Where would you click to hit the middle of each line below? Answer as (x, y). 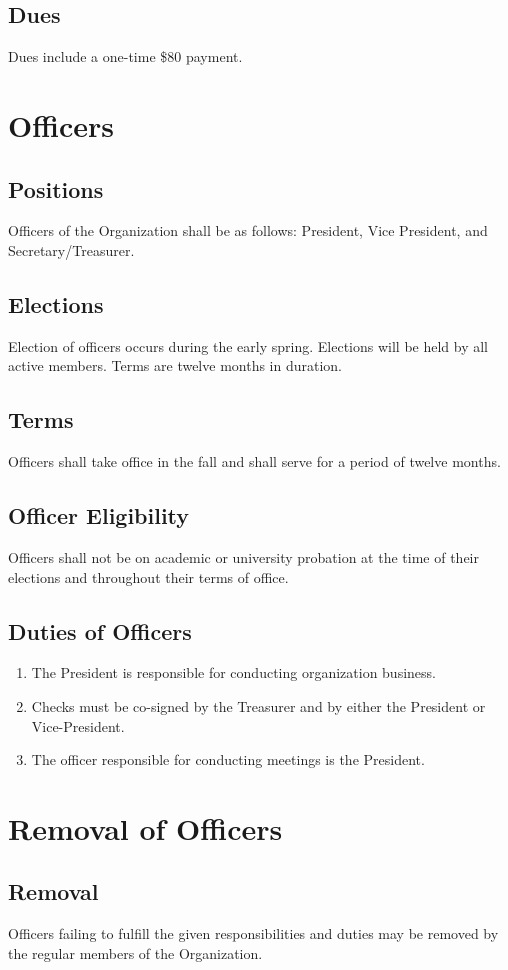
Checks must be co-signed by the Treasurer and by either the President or (258, 705)
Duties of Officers (100, 630)
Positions (56, 188)
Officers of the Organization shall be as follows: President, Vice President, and (248, 230)
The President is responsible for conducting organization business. (233, 672)
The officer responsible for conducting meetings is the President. (228, 759)
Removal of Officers (145, 827)
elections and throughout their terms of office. (148, 576)
